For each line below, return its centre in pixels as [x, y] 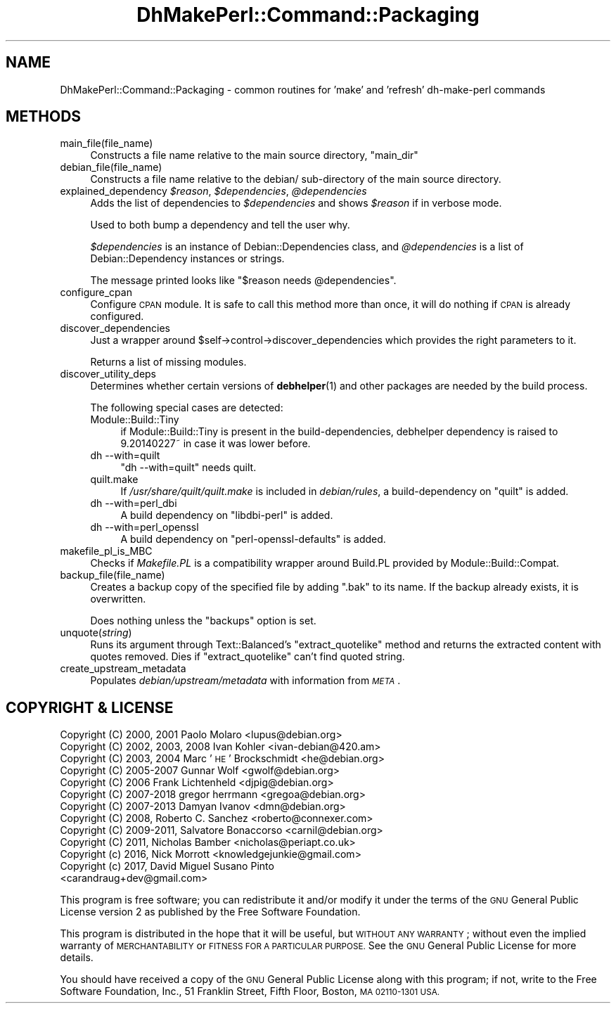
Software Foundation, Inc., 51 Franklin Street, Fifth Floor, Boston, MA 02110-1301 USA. [250, 991]
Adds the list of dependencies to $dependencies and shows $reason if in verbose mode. [296, 203]
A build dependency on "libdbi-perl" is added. [227, 515]
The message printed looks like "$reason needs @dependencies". [243, 281]
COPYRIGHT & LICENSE [90, 707]
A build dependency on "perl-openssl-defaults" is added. [253, 539]
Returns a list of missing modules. [168, 362]
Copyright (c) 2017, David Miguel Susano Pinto [167, 866]
